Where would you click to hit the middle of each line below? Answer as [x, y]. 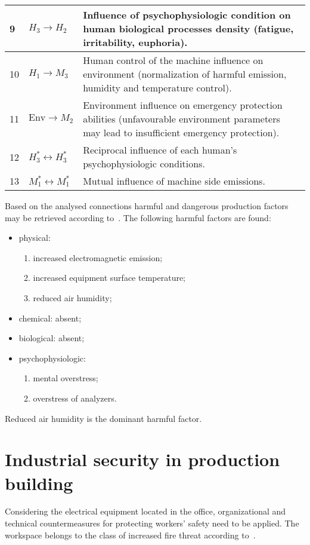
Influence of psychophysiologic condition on [187, 15]
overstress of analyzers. [75, 398]
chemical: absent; [50, 318]
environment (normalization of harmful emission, [185, 74]
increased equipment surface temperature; [109, 278]
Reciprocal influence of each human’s [160, 150]
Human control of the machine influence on [173, 60]
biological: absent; [52, 338]
